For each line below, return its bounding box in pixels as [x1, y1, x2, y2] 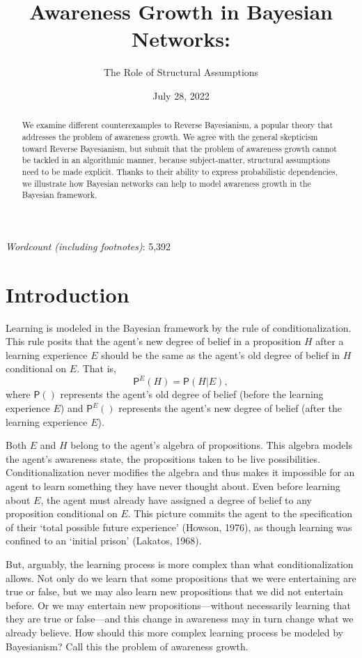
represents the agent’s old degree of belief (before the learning [60, 387, 324, 401]
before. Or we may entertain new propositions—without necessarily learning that [6, 597, 352, 612]
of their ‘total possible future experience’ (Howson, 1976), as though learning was [6, 519, 352, 534]
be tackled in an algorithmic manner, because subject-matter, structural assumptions [22, 154, 331, 166]
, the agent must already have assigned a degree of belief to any [40, 492, 312, 507]
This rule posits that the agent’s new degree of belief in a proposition [6, 334, 301, 349]
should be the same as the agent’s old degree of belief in [101, 347, 340, 362]
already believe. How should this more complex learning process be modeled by [6, 625, 343, 639]
